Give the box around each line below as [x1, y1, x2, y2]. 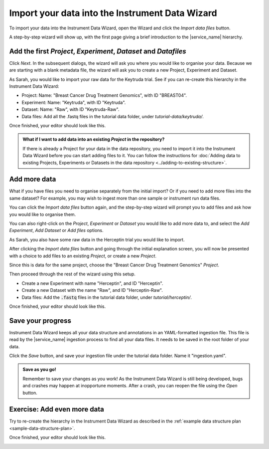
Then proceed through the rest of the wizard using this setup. [9, 271, 135, 277]
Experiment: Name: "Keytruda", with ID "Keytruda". [21, 99, 126, 105]
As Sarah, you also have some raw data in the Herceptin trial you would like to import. [9, 236, 185, 242]
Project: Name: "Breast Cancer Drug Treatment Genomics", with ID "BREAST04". [21, 92, 187, 98]
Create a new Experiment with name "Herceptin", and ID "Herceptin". [21, 280, 163, 286]
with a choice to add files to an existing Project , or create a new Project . [9, 252, 157, 259]
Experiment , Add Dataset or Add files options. [9, 227, 104, 233]
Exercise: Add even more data [9, 405, 104, 414]
